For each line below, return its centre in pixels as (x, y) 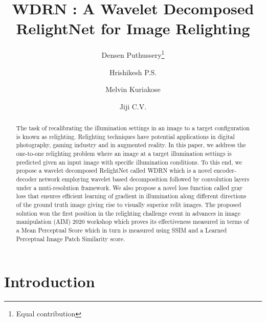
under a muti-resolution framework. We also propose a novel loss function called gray (129, 187)
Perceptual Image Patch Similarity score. (71, 238)
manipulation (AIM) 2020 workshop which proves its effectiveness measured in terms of (132, 222)
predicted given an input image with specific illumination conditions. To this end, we (129, 162)
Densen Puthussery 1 (133, 54)
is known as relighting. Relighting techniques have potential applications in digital (125, 136)
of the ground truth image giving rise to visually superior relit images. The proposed (129, 205)
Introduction (50, 281)
